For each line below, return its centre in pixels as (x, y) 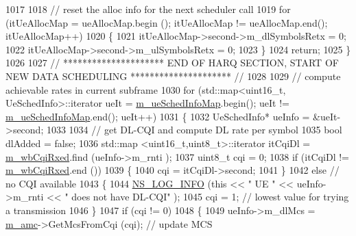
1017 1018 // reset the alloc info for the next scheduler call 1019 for (148, 9)
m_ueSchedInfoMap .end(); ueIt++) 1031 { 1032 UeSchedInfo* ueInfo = (158, 116)
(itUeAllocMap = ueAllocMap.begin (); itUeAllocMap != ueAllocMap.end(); (167, 22)
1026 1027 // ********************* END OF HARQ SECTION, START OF (172, 63)
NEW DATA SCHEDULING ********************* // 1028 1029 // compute (173, 76)
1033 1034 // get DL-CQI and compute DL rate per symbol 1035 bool (194, 130)
